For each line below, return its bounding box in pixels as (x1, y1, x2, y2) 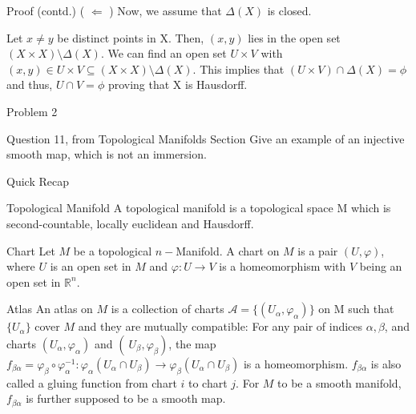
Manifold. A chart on (176, 242, 280, 259)
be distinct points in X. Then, (57, 29, 204, 46)
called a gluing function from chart (6, 374, 177, 391)
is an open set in (50, 258, 131, 275)
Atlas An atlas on (6, 300, 93, 317)
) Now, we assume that (109, 2, 222, 18)
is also (370, 355, 402, 372)
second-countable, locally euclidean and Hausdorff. (6, 215, 254, 231)
